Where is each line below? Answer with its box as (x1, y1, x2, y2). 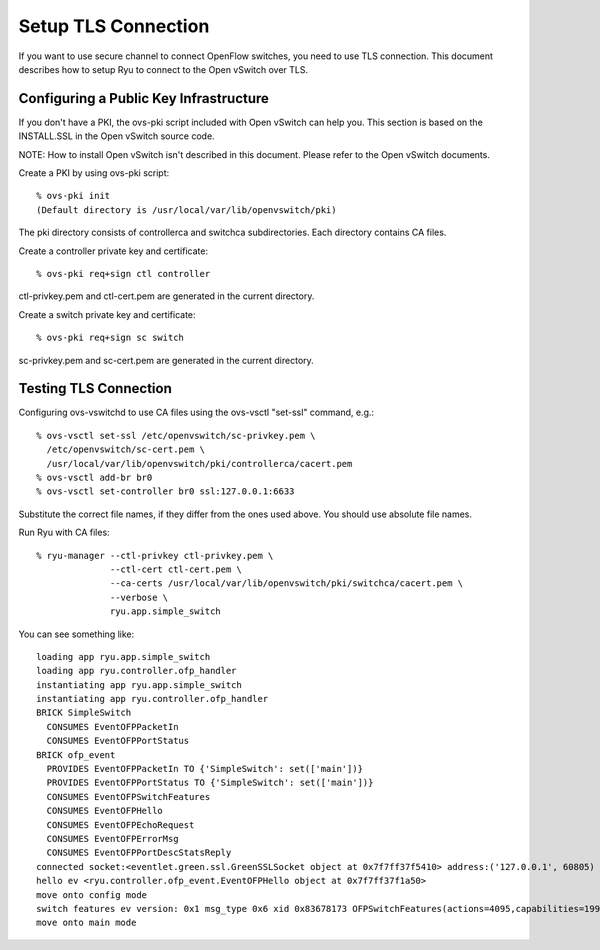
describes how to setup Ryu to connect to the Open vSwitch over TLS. (18, 63, 309, 75)
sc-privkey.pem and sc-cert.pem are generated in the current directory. (18, 354, 314, 366)
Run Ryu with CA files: (18, 526, 110, 539)
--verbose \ (110, 591, 169, 603)
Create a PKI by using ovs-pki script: (18, 167, 170, 179)
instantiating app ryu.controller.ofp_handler (36, 693, 269, 705)
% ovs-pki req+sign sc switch (36, 332, 185, 344)
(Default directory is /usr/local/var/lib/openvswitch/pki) (36, 204, 337, 215)
